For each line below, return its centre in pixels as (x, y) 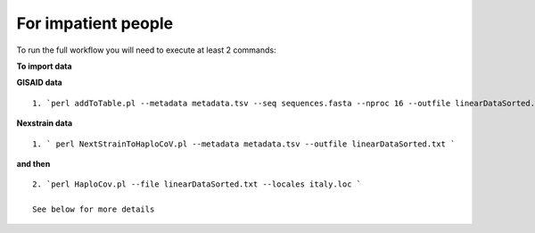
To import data (44, 66)
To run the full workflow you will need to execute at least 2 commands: (146, 50)
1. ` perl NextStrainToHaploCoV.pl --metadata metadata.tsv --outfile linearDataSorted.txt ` (244, 144)
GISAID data (39, 83)
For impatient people (95, 23)
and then (33, 163)
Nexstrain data (45, 123)
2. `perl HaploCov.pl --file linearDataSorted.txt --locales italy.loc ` (197, 184)
